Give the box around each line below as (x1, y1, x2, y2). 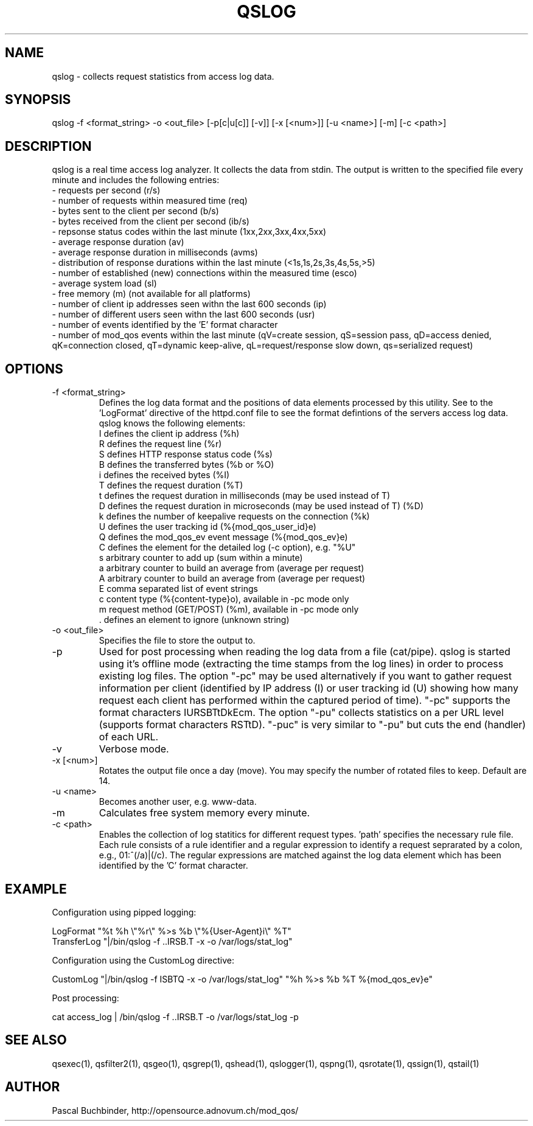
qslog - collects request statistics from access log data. (52, 71, 274, 82)
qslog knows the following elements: (99, 418, 245, 429)
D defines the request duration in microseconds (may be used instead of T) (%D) (99, 501, 424, 512)
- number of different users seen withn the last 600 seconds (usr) (52, 309, 315, 320)
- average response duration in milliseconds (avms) (52, 247, 258, 258)
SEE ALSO (5, 1032, 67, 1048)
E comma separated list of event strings (99, 583, 258, 594)
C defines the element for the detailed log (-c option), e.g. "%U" (99, 542, 356, 553)
